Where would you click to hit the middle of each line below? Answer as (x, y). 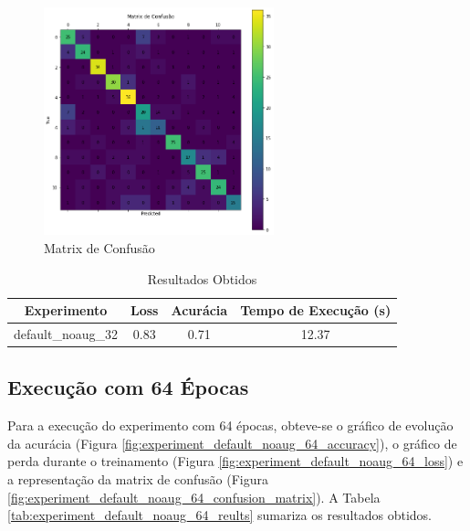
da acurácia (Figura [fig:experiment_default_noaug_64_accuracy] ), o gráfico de (232, 443)
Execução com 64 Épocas (128, 387)
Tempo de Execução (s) (316, 310)
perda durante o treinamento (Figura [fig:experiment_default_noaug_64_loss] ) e (235, 461)
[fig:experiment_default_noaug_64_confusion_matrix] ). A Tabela (194, 497)
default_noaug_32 (66, 333)
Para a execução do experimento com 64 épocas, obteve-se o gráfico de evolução (230, 425)
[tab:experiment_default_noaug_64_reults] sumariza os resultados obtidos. (220, 515)
